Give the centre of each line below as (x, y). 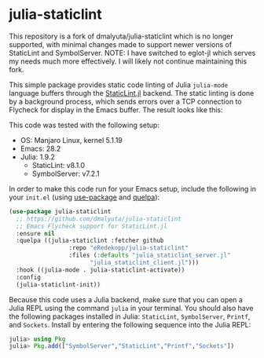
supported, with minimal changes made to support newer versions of (121, 44)
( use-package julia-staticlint (60, 211)
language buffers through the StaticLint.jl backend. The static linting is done (132, 93)
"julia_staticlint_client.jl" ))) (145, 263)
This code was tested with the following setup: (84, 125)
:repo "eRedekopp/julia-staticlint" (129, 248)
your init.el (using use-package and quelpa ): (84, 197)
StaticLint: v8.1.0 (59, 165)
